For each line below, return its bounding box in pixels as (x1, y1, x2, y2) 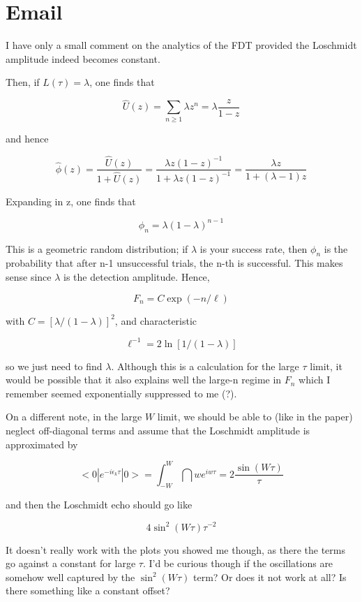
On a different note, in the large (6, 409, 142, 424)
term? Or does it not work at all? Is (193, 569, 347, 584)
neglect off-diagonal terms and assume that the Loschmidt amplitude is (6, 423, 310, 437)
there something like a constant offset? (6, 583, 170, 598)
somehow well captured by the (6, 569, 135, 584)
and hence (6, 131, 49, 145)
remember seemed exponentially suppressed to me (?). (6, 386, 237, 400)
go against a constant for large (6, 556, 136, 571)
